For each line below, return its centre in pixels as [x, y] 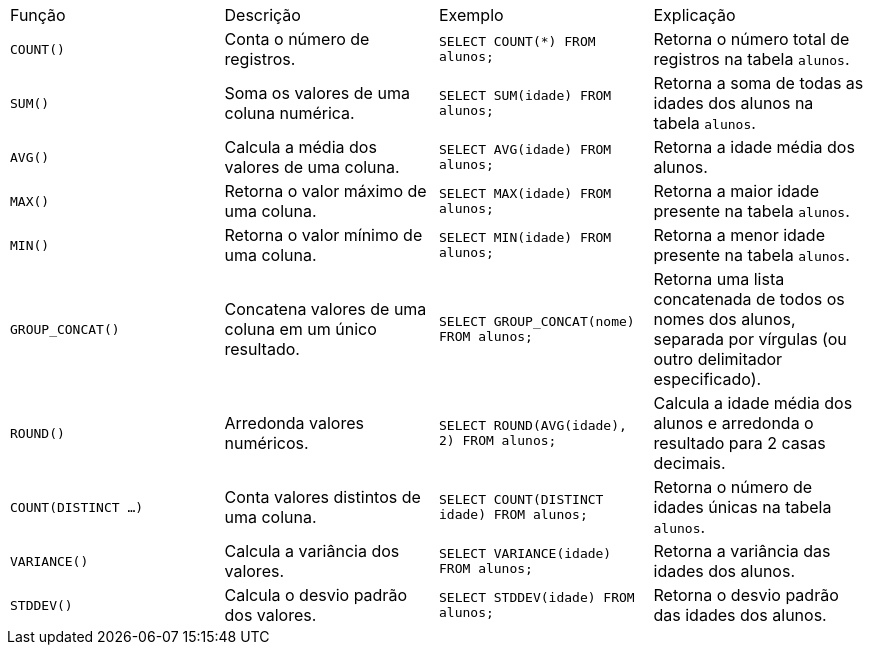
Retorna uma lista [719, 279]
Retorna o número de [733, 487]
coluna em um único [300, 329]
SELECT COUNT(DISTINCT [521, 499]
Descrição [262, 15]
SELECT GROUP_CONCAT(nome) [537, 321]
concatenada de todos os [749, 299]
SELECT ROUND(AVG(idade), [533, 425]
